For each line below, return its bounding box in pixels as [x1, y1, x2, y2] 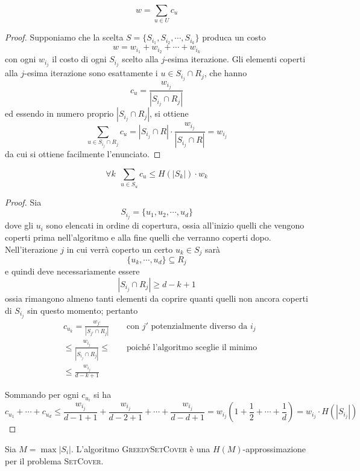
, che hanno [204, 67, 247, 79]
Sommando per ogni [5, 388, 79, 401]
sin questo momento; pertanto [27, 304, 138, 316]
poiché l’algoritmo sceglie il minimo [126, 343, 257, 352]
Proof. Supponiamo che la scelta [5, 31, 124, 44]
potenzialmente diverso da [151, 322, 248, 331]
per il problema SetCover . [5, 454, 104, 467]
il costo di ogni [52, 53, 107, 65]
